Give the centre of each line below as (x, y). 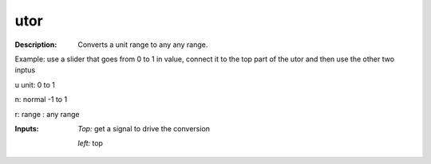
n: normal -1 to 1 (41, 100)
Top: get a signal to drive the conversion (144, 128)
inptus (25, 70)
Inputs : (27, 128)
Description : (36, 45)
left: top (91, 143)
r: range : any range (47, 114)
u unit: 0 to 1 (35, 84)
